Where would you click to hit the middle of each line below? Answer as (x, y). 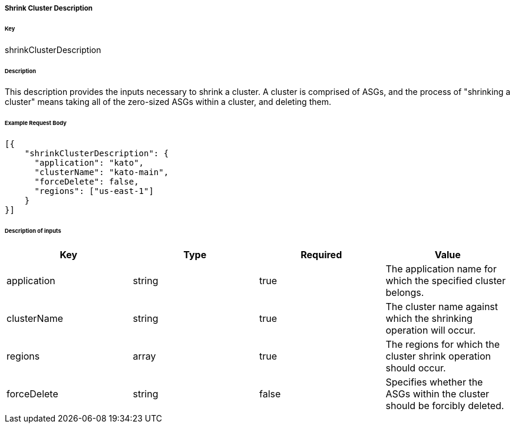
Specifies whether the (434, 382)
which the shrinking (429, 318)
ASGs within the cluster (438, 394)
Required (321, 254)
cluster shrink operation (438, 356)
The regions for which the (443, 344)
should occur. (416, 368)
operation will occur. (431, 330)
